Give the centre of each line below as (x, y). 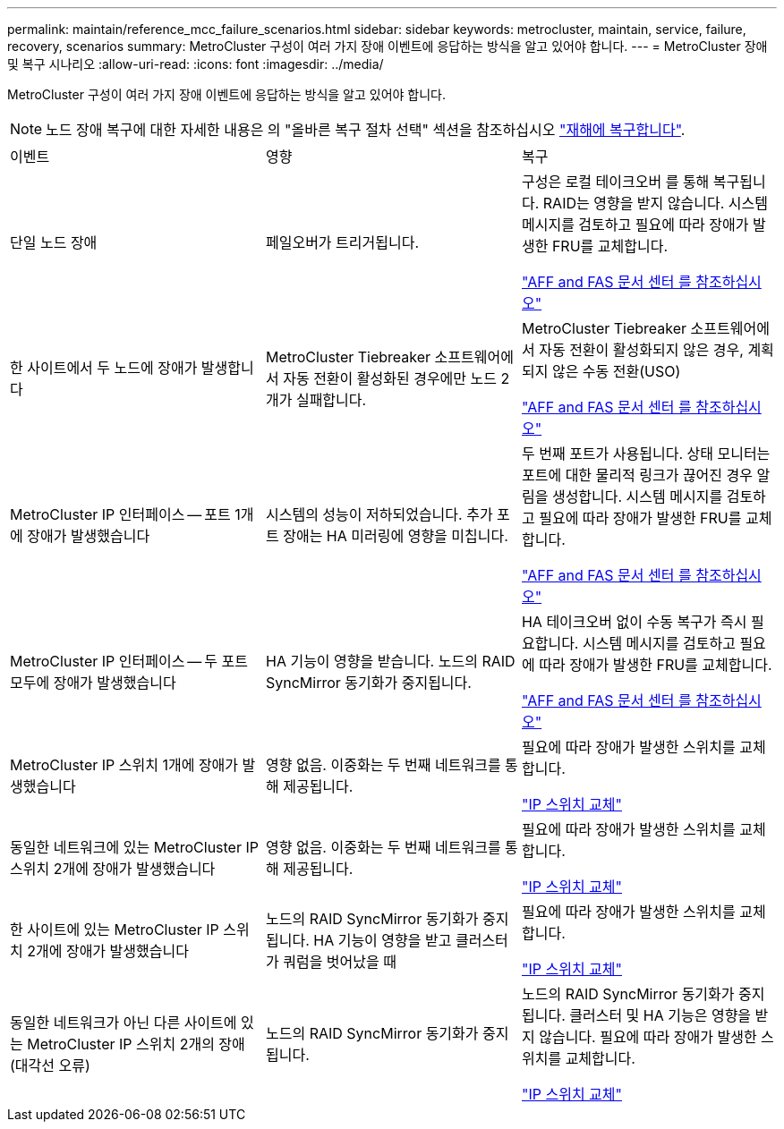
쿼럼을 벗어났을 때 (340, 962)
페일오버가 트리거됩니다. (342, 242)
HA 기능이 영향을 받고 (383, 940)
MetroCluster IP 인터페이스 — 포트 (120, 514)
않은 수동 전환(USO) (616, 371)
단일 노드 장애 (54, 242)
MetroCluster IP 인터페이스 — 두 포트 (129, 661)
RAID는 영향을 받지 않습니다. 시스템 (655, 203)
